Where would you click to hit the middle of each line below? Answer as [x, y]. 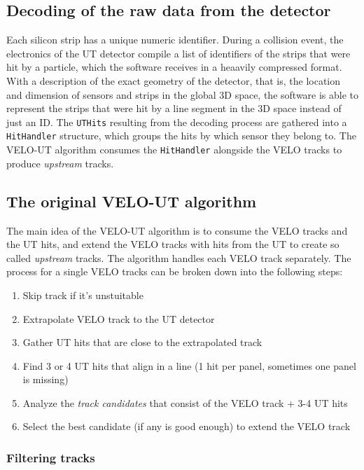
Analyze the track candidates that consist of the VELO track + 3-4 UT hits [185, 402]
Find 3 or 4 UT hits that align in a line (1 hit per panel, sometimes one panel [189, 365]
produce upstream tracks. [60, 163]
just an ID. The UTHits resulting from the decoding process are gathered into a [177, 122]
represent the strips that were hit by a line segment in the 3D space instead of [174, 108]
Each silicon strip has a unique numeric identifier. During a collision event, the [175, 40]
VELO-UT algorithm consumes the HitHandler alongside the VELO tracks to [174, 150]
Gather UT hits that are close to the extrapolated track [142, 342]
